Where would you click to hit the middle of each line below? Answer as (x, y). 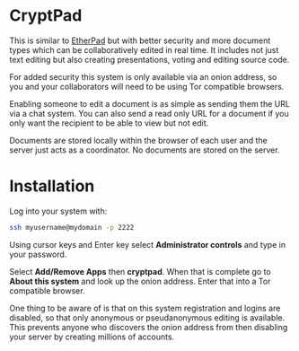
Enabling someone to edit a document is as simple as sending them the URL (149, 103)
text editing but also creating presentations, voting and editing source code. (149, 59)
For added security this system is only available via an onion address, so (143, 76)
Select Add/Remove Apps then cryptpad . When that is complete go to (140, 271)
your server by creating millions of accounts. (92, 337)
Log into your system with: (58, 211)
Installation (52, 186)
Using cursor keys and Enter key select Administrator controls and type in (147, 244)
